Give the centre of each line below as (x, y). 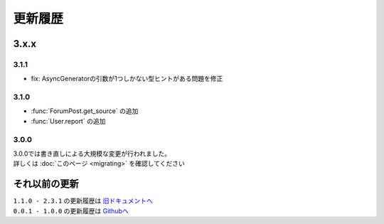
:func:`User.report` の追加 (68, 121)
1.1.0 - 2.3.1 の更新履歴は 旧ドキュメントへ (83, 201)
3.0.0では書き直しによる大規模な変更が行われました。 (92, 154)
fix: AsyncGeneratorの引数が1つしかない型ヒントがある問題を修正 (127, 79)
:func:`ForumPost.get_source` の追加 (85, 111)
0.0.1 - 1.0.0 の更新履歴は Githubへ (71, 210)
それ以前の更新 (46, 184)
